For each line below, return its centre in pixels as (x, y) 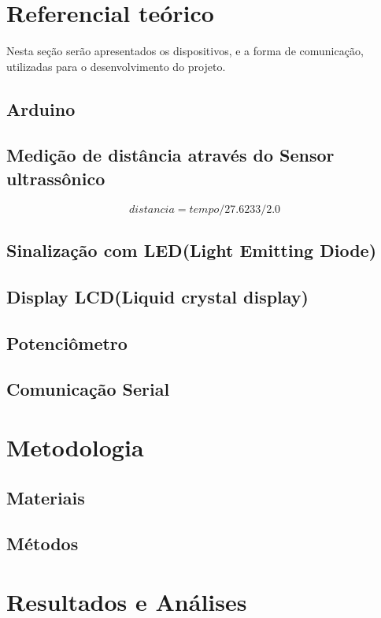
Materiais (46, 497)
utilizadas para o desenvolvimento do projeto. (116, 66)
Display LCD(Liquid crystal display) (157, 296)
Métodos (43, 544)
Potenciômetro (67, 343)
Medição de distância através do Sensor (170, 155)
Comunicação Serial (88, 389)
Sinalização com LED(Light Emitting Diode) (192, 250)
